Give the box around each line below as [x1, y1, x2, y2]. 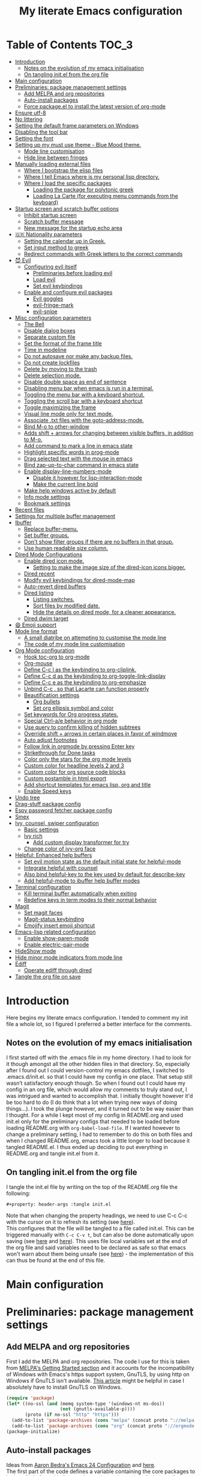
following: [6, 1189, 31, 1197]
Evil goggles [32, 295, 64, 302]
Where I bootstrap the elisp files [23, 167, 103, 174]
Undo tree [14, 793, 40, 801]
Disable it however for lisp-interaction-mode [32, 474, 143, 481]
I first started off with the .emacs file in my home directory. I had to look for [6, 1053, 191, 1061]
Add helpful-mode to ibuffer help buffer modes [23, 877, 140, 884]
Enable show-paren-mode [23, 934, 89, 941]
